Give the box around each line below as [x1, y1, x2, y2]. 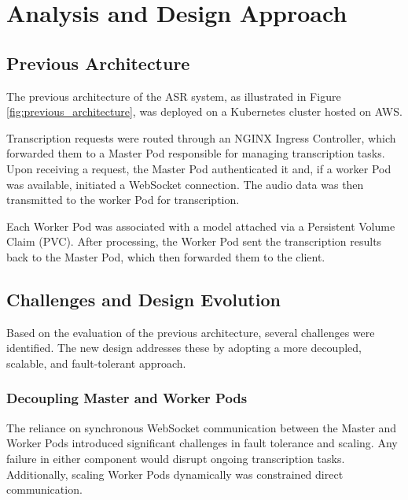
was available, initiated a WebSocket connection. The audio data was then [6, 176, 364, 192]
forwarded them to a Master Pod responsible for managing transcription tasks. [6, 145, 385, 161]
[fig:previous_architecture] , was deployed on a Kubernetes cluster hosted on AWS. [6, 103, 402, 120]
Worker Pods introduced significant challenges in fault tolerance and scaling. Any [6, 435, 398, 451]
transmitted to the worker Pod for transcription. [6, 191, 240, 208]
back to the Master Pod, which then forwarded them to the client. [6, 248, 325, 265]
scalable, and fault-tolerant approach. [6, 354, 186, 371]
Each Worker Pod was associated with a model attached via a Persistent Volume [6, 217, 395, 234]
